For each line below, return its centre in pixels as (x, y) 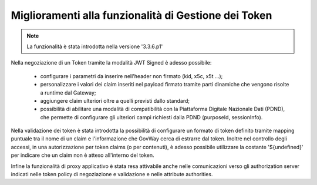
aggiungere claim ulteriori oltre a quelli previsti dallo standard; (115, 100)
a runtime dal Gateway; (68, 92)
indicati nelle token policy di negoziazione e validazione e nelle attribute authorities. (112, 174)
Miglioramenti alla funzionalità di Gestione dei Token (141, 15)
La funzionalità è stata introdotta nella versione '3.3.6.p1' (95, 46)
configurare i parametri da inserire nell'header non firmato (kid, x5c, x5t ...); (131, 76)
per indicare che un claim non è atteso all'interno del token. (83, 155)
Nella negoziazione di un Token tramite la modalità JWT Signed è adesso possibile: (111, 63)
